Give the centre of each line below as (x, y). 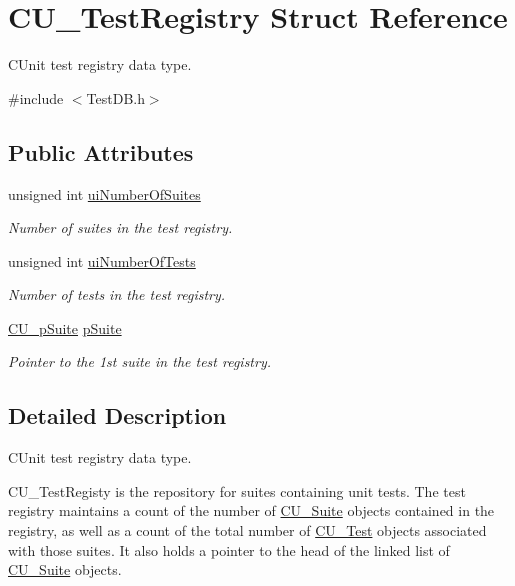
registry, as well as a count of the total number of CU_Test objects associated (247, 530)
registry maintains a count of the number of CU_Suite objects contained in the (251, 510)
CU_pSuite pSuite (65, 327)
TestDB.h (115, 97)
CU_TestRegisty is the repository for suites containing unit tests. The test (237, 490)
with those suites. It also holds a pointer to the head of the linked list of (229, 549)
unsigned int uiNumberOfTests (102, 260)
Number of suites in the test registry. (120, 227)
